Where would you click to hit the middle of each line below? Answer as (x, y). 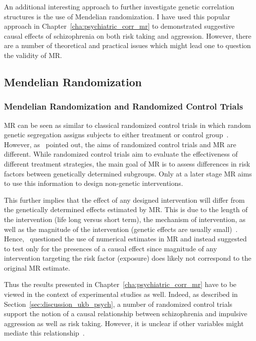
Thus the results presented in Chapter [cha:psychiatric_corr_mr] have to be (120, 284)
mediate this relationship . (44, 333)
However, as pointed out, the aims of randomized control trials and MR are (120, 144)
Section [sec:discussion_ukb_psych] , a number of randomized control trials (118, 304)
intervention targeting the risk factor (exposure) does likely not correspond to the (128, 258)
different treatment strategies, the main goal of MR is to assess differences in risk (127, 163)
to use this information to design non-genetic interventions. (94, 183)
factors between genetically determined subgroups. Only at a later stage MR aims (128, 173)
